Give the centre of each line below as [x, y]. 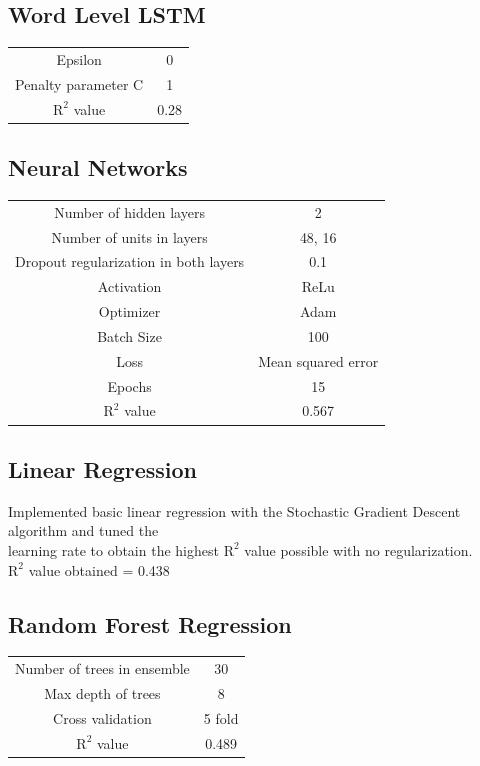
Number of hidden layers [129, 211]
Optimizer [129, 311]
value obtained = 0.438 [99, 569]
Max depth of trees [102, 692]
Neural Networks [98, 167]
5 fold [221, 717]
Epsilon [79, 58]
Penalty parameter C [79, 83]
